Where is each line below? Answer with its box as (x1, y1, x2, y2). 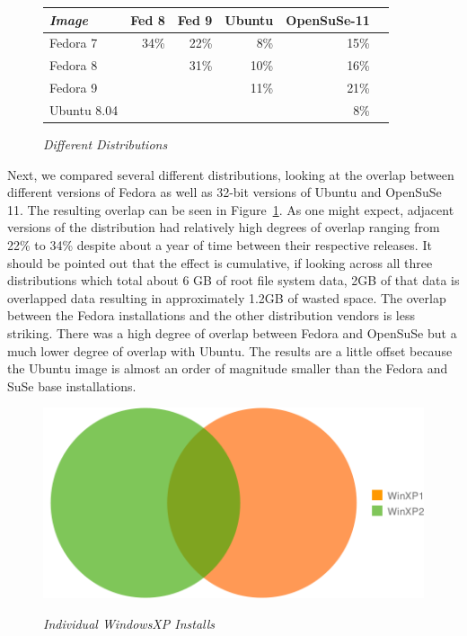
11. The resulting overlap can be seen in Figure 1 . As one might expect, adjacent (7, 200, 454, 219)
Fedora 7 (49, 33, 98, 52)
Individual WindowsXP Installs (43, 614, 216, 632)
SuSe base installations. (7, 376, 137, 395)
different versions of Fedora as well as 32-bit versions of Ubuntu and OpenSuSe (7, 183, 442, 202)
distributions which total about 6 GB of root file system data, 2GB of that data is (7, 271, 460, 290)
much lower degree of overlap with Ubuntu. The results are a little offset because (7, 341, 453, 360)
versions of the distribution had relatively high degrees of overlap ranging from (7, 218, 440, 237)
